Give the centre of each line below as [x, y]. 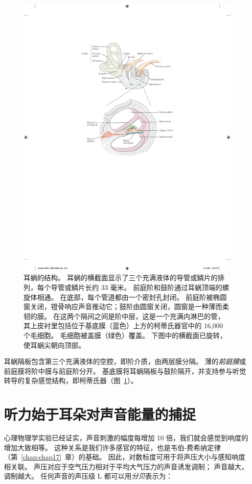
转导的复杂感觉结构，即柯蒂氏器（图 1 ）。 [71, 380]
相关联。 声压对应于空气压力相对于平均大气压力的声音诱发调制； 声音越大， [126, 466]
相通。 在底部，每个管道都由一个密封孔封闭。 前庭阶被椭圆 [132, 297]
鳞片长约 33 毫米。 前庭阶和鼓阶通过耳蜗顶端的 [147, 287]
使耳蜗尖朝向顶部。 [54, 345]
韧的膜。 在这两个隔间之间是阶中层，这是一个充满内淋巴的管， [124, 316]
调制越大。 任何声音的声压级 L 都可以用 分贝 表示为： [88, 476]
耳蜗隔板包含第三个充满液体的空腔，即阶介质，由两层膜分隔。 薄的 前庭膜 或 [125, 361]
